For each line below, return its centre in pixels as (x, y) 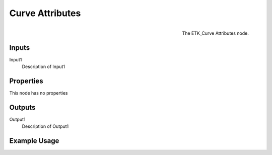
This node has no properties (39, 93)
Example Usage (34, 141)
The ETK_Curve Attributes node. (215, 33)
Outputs (22, 107)
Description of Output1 (45, 126)
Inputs (20, 48)
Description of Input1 (44, 67)
